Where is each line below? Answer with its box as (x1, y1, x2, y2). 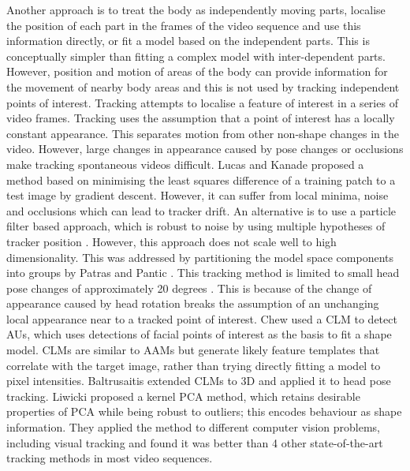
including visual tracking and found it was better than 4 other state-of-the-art (6, 434, 383, 450)
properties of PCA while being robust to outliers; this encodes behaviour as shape (6, 403, 402, 420)
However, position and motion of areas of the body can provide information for (6, 63, 388, 80)
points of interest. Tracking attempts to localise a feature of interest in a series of (6, 94, 398, 110)
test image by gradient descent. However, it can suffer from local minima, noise (6, 187, 389, 204)
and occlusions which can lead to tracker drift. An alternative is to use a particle (6, 202, 396, 219)
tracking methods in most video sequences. (6, 450, 213, 466)
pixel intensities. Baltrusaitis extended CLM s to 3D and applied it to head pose (6, 372, 391, 389)
